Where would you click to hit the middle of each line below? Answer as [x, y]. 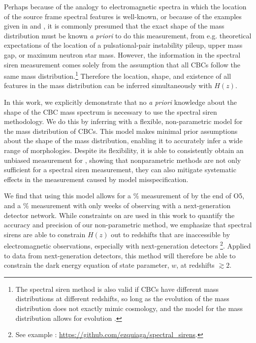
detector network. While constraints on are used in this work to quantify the [119, 215]
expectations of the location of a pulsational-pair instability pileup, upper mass [123, 45]
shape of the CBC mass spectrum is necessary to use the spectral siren [111, 111]
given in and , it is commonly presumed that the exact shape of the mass [114, 26]
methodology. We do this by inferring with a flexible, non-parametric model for [123, 121]
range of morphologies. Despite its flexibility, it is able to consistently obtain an [124, 150]
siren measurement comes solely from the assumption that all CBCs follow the [122, 64]
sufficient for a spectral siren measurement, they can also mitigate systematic [120, 170]
